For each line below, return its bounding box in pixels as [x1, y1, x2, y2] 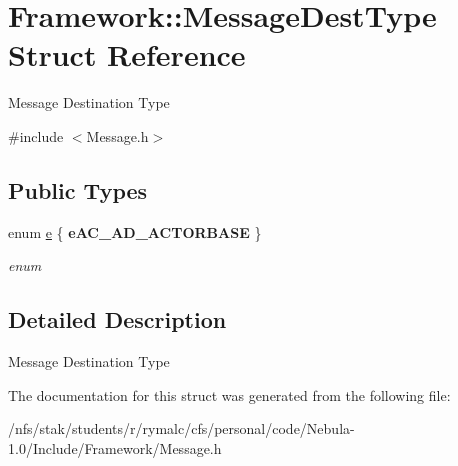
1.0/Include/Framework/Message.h [8, 437, 222, 458]
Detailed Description [8, 304, 227, 335]
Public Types [8, 174, 148, 205]
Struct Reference [8, 34, 246, 75]
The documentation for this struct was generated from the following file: [8, 384, 451, 405]
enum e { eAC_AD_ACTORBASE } [8, 221, 262, 242]
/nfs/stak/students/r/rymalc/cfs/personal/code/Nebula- [8, 418, 355, 439]
